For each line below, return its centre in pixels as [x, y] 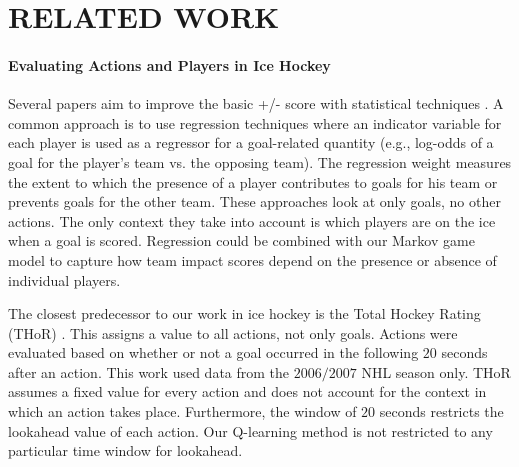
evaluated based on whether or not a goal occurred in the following [213, 352]
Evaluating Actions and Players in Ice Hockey [169, 64]
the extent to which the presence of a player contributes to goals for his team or [253, 181]
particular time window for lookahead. [125, 450]
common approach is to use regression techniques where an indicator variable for [255, 122]
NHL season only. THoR [436, 371]
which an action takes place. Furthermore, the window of [182, 411]
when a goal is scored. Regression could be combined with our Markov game [241, 240]
